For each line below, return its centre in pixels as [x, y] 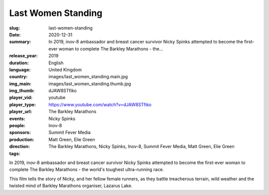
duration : [19, 63]
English [56, 63]
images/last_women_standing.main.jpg [88, 77]
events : [17, 118]
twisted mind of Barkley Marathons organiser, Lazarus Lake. [71, 186]
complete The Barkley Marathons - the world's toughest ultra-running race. [87, 170]
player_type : [23, 104]
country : [18, 77]
